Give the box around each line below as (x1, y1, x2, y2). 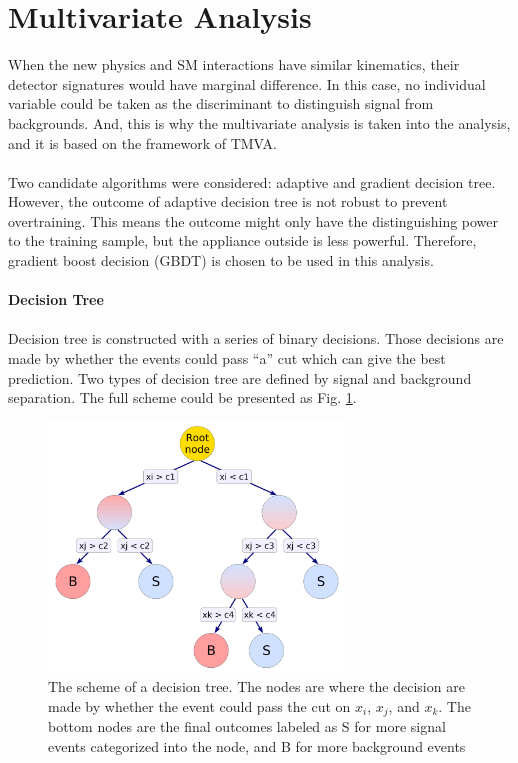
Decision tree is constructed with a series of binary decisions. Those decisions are (8, 328, 504, 349)
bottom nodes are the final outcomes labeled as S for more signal (48, 716, 446, 737)
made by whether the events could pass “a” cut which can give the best (8, 348, 446, 369)
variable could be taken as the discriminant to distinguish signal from (8, 93, 434, 114)
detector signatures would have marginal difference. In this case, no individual (8, 73, 486, 94)
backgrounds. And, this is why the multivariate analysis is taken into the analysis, (8, 112, 511, 133)
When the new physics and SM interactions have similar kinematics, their (8, 54, 460, 75)
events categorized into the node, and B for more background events (48, 736, 466, 757)
